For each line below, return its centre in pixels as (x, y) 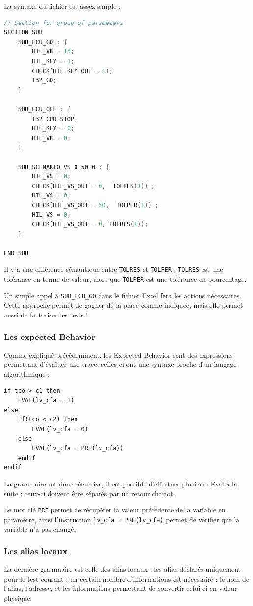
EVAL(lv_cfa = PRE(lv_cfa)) (78, 448)
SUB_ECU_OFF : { (44, 109)
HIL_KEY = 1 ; (53, 61)
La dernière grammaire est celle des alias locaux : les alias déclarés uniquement (122, 569)
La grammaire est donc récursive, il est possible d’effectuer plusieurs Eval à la (121, 483)
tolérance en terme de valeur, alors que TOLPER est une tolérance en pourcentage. (125, 279)
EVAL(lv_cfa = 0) (60, 429)
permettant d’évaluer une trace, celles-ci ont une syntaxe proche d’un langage (120, 364)
